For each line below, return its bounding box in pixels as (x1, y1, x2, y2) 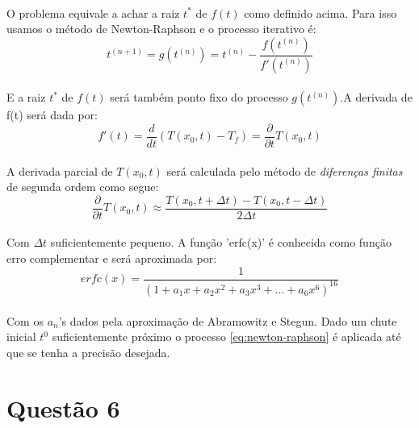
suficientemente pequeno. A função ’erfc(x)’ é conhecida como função (50, 234, 392, 251)
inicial (6, 328, 36, 345)
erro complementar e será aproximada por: (6, 249, 217, 266)
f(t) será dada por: (6, 106, 98, 123)
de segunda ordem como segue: (6, 178, 159, 195)
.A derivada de (340, 89, 413, 106)
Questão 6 (6, 391, 120, 424)
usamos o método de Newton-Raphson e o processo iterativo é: (6, 20, 316, 37)
